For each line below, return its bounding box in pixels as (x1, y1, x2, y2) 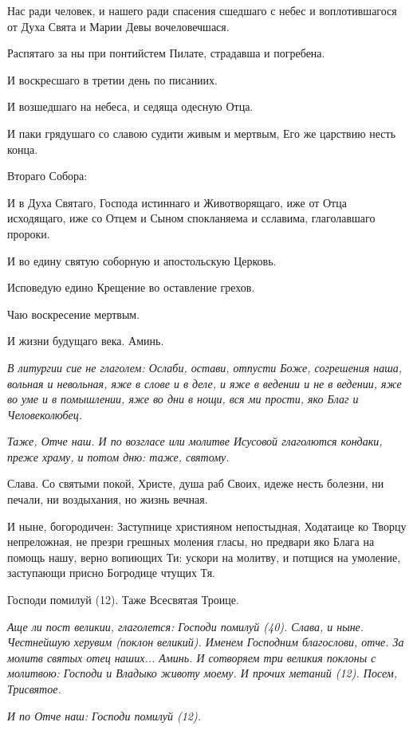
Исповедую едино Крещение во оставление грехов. (7, 279, 255, 296)
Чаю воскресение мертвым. (7, 305, 140, 322)
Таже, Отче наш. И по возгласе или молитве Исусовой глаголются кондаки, (7, 433, 383, 449)
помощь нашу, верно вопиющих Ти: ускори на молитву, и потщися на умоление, (7, 548, 401, 565)
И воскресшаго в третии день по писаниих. (7, 71, 218, 88)
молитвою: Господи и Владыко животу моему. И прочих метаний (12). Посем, (7, 665, 398, 681)
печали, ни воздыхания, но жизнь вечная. (7, 491, 208, 508)
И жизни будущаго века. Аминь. (7, 332, 164, 349)
